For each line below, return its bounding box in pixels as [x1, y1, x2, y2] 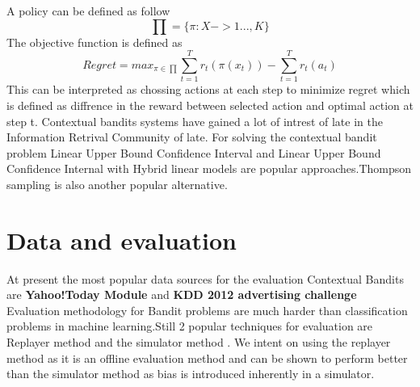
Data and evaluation [6, 223, 237, 256]
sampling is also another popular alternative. [6, 175, 228, 192]
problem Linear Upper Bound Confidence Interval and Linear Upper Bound [6, 144, 381, 161]
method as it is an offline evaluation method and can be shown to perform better [6, 349, 408, 366]
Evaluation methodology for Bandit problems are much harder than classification [6, 301, 408, 318]
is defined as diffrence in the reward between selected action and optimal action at [6, 96, 414, 113]
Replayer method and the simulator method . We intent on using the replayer [6, 333, 391, 350]
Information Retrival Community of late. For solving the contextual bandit [6, 128, 377, 145]
